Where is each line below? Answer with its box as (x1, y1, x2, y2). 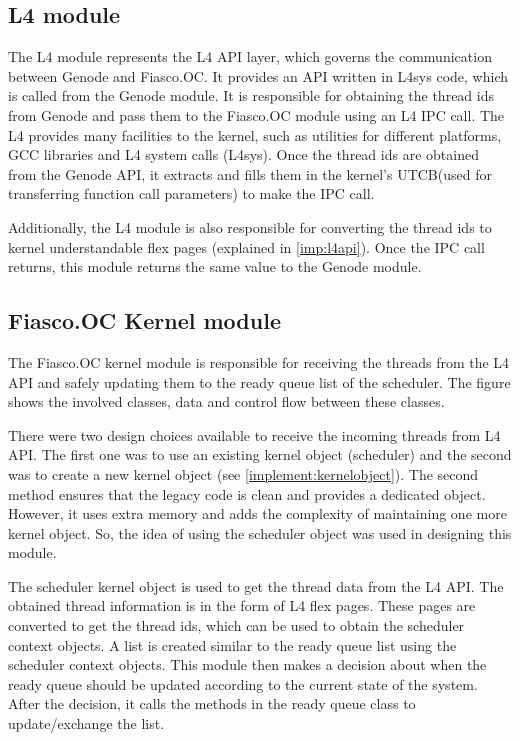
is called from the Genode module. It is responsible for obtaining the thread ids (8, 85, 494, 106)
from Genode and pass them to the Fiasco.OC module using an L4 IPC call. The (8, 104, 505, 125)
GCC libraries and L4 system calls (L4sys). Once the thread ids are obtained (8, 144, 479, 165)
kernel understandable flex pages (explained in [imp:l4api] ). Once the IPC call (8, 236, 485, 257)
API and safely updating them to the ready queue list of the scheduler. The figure (8, 371, 511, 392)
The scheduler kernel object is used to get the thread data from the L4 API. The (8, 575, 504, 596)
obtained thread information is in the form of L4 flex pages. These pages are (8, 595, 476, 616)
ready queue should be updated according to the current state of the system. (8, 673, 478, 694)
